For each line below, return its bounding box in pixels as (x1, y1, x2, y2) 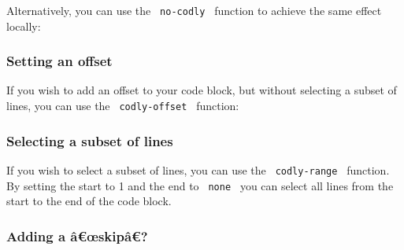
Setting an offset (6, 51, 113, 71)
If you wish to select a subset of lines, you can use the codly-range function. (6, 161, 390, 178)
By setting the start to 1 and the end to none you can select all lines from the (6, 177, 394, 193)
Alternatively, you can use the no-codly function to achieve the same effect (6, 2, 382, 18)
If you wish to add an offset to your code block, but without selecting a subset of (6, 82, 397, 98)
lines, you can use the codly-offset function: (6, 97, 239, 114)
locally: (6, 17, 41, 34)
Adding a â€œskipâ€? (6, 226, 148, 245)
